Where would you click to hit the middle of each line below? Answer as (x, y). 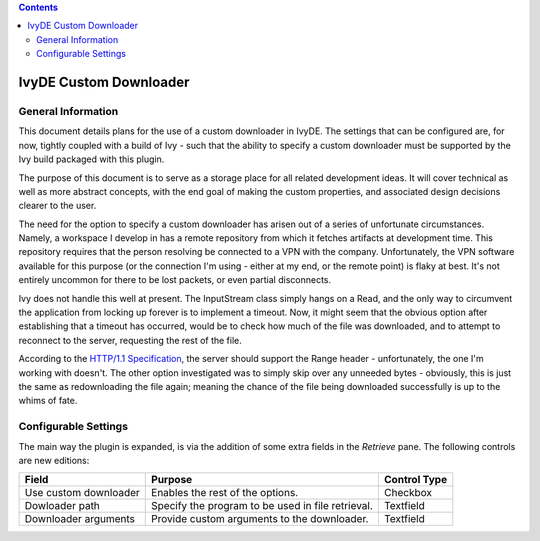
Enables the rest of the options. (225, 493)
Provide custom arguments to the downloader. (260, 519)
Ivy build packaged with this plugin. (91, 159)
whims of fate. (48, 401)
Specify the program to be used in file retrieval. (262, 506)
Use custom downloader (82, 493)
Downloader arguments (79, 519)
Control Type (415, 480)
